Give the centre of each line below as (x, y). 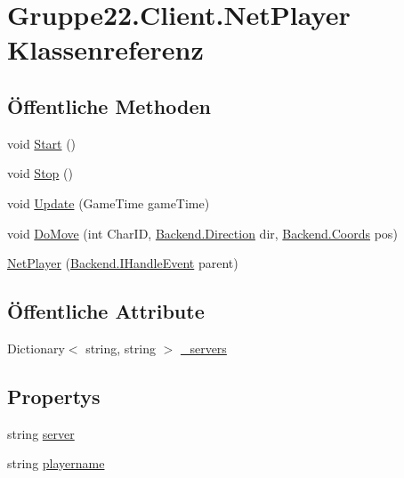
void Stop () (40, 173)
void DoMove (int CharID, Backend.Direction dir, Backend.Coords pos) (202, 233)
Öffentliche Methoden (109, 105)
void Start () (42, 143)
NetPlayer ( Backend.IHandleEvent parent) (123, 263)
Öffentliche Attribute (106, 311)
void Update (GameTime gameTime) (109, 203)
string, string (121, 348)
